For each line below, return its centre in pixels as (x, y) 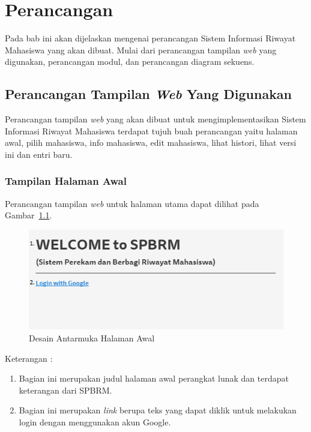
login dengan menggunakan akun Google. (95, 421)
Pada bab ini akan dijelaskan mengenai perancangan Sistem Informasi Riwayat (150, 38)
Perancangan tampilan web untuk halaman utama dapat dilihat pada (132, 203)
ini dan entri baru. (39, 154)
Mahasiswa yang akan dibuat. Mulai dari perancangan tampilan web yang (141, 49)
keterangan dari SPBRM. (65, 390)
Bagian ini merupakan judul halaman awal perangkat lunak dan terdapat (154, 378)
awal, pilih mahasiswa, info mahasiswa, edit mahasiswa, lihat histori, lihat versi (151, 142)
